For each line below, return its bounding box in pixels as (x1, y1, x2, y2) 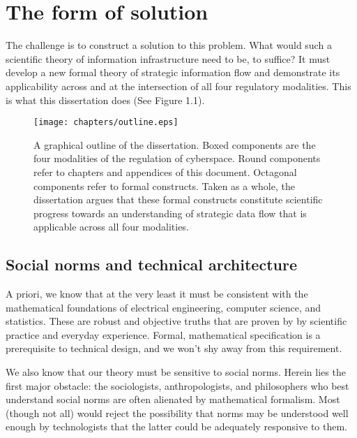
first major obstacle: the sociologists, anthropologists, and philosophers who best (6, 378, 349, 393)
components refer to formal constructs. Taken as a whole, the (33, 178, 295, 193)
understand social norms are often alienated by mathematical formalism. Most (6, 392, 340, 407)
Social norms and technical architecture (6, 254, 297, 275)
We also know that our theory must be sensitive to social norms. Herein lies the (6, 365, 346, 379)
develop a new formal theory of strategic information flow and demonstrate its (6, 65, 340, 80)
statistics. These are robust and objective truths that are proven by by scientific (6, 314, 347, 328)
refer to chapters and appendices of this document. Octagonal (33, 164, 297, 179)
